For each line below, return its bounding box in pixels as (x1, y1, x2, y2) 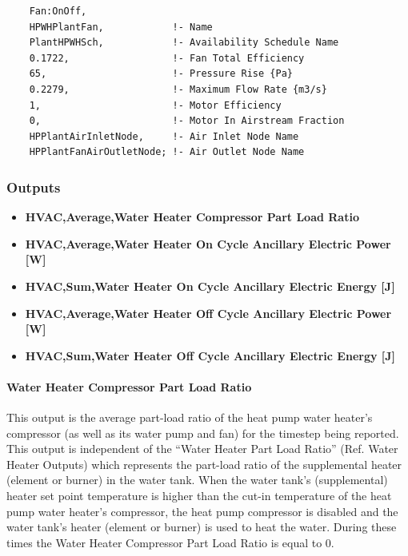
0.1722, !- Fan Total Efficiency (29, 52, 305, 64)
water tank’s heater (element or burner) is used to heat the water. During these (6, 518, 397, 535)
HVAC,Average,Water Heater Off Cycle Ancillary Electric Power (25, 304, 392, 321)
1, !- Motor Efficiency (29, 99, 282, 111)
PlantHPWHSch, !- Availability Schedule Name (29, 37, 339, 49)
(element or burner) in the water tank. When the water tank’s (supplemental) (6, 471, 388, 488)
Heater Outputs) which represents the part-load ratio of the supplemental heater (6, 455, 402, 472)
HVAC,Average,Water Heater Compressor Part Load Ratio (25, 208, 359, 225)
